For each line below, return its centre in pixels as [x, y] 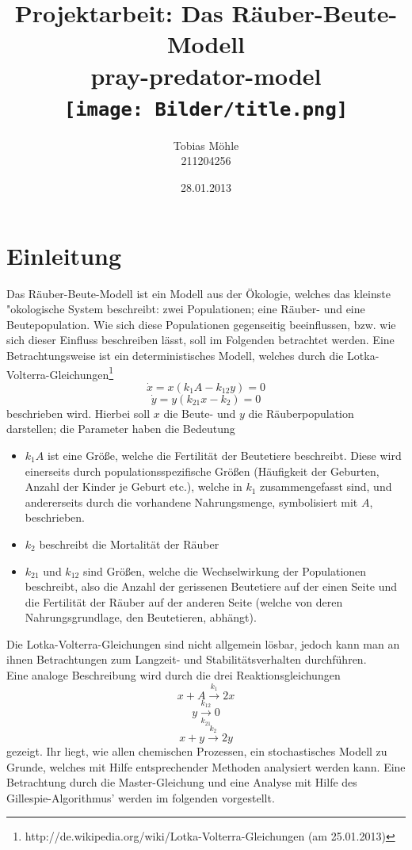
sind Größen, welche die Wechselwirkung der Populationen [225, 570]
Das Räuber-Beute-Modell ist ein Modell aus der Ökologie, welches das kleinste [198, 293]
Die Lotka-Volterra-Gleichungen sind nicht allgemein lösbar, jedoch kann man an [203, 643]
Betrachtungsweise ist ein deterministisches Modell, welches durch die [175, 355]
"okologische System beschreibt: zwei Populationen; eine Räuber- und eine [186, 309]
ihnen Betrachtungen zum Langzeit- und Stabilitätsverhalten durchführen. [187, 659]
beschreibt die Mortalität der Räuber [129, 544]
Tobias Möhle [206, 145]
